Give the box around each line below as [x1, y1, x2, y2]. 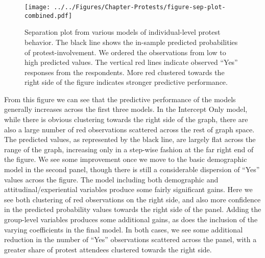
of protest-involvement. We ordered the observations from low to [25, 46, 226, 57]
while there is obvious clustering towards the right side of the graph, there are [4, 114, 248, 125]
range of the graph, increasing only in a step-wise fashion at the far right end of [4, 144, 254, 154]
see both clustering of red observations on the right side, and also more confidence [4, 194, 261, 204]
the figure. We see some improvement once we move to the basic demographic [4, 154, 247, 165]
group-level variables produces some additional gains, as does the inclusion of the [4, 214, 258, 224]
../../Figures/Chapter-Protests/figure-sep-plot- [54, 4, 226, 11]
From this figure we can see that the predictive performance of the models [4, 93, 236, 104]
